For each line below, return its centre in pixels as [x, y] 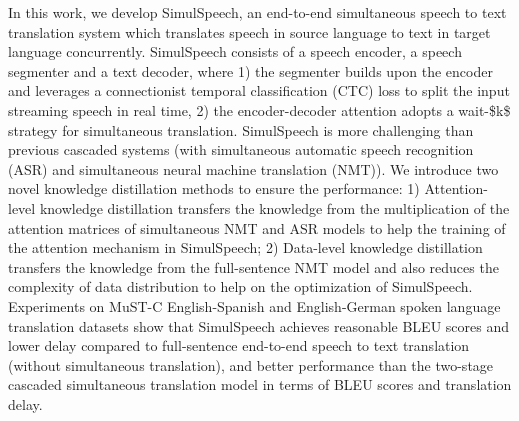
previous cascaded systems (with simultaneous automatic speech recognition [241, 149]
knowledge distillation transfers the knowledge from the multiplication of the [274, 207]
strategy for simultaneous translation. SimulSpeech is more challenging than [241, 129]
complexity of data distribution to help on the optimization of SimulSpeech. [240, 286]
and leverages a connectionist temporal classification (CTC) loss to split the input [259, 90]
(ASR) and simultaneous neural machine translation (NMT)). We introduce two [253, 168]
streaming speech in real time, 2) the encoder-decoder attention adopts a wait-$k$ [259, 109]
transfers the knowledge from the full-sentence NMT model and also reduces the [253, 266]
